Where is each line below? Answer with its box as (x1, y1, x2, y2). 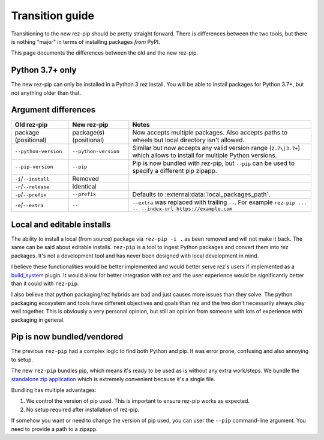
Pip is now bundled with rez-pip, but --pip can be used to (132, 159, 295, 167)
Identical (72, 182, 97, 190)
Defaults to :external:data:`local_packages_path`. (132, 190, 271, 198)
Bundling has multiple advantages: (11, 387, 97, 394)
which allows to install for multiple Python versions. (132, 151, 277, 159)
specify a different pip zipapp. (132, 166, 217, 175)
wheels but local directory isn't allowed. (132, 136, 245, 144)
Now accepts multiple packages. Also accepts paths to (132, 128, 288, 136)
